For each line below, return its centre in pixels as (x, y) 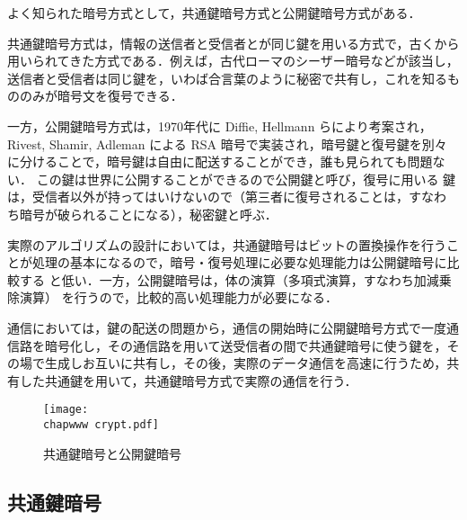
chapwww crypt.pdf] (101, 424)
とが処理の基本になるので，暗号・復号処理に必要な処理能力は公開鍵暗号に (227, 262)
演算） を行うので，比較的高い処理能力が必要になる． (179, 297)
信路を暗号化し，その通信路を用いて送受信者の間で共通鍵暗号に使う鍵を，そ (233, 345)
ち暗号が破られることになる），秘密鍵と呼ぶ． (142, 214)
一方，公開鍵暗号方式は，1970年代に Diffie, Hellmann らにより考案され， (220, 126)
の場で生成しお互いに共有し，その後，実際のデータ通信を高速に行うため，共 (233, 363)
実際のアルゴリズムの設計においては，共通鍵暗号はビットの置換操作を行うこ (233, 244)
